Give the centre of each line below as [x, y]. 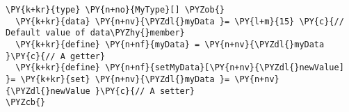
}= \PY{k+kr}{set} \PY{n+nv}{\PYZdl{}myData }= [118, 79]
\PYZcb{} [26, 103]
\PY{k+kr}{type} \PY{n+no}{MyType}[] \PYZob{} [115, 10]
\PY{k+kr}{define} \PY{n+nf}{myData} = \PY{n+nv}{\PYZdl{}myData [170, 44]
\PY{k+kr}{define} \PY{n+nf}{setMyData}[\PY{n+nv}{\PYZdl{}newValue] [180, 68]
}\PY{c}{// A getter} [56, 56]
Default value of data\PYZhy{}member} [95, 33]
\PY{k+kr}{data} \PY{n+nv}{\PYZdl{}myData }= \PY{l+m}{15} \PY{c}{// [180, 21]
